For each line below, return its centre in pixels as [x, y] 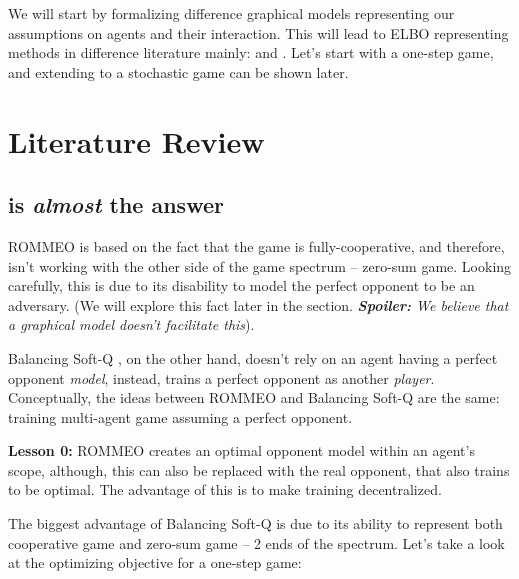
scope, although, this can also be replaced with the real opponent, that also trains [259, 469]
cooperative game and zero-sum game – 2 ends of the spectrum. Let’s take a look [256, 542]
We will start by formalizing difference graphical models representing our [231, 13]
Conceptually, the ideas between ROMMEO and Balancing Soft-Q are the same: [254, 397]
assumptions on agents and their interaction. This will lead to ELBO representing [258, 32]
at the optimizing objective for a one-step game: [155, 562]
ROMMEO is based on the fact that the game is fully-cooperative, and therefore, [256, 245]
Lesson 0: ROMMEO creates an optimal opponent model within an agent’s [241, 450]
